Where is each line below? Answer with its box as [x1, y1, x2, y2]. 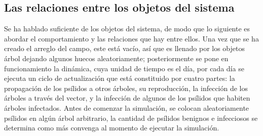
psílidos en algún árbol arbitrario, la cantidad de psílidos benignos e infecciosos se [4, 112, 258, 123]
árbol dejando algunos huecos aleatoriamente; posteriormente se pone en [4, 53, 229, 63]
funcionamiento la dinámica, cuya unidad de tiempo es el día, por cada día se [4, 63, 244, 73]
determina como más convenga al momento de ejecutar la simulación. [4, 122, 219, 133]
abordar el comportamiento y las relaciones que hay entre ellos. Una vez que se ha [4, 33, 259, 43]
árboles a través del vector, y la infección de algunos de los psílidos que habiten [4, 93, 250, 103]
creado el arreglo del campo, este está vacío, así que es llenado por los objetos [4, 43, 245, 54]
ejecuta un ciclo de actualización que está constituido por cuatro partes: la [4, 73, 235, 83]
